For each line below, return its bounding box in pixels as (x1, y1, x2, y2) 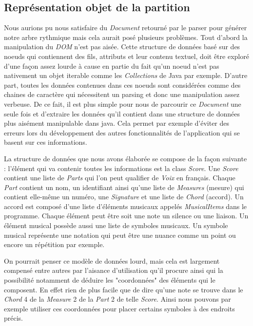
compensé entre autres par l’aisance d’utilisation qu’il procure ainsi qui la (4, 265, 223, 275)
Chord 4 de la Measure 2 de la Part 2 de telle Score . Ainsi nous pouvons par (4, 294, 231, 304)
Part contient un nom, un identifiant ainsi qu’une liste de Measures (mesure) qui (4, 182, 244, 192)
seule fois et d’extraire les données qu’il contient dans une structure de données (4, 108, 240, 118)
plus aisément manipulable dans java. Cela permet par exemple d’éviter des (4, 118, 230, 128)
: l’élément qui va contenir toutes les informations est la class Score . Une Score (4, 163, 238, 173)
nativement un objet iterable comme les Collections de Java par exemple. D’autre (4, 70, 248, 80)
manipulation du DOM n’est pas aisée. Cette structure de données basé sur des (4, 41, 240, 52)
